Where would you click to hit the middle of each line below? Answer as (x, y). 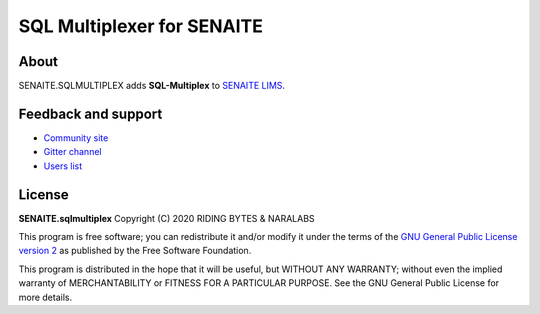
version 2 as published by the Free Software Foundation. (135, 251)
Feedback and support (90, 113)
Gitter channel (72, 152)
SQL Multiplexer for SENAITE (141, 26)
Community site (76, 137)
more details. (45, 297)
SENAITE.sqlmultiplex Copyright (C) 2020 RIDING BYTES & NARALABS (166, 218)
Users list (63, 166)
